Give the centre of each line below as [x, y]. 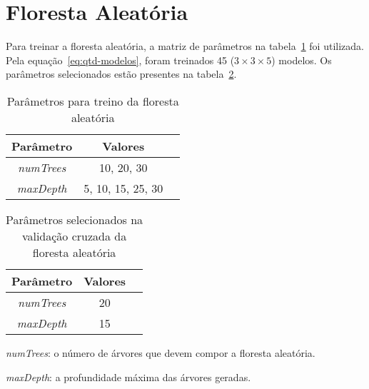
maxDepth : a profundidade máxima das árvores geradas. [128, 377]
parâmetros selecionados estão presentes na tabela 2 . [121, 74]
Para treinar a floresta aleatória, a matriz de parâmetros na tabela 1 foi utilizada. [185, 46]
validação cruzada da [74, 236]
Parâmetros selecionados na [75, 219]
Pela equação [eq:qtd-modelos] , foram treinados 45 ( [120, 60]
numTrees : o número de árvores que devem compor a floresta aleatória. [161, 352]
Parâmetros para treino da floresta [93, 101]
